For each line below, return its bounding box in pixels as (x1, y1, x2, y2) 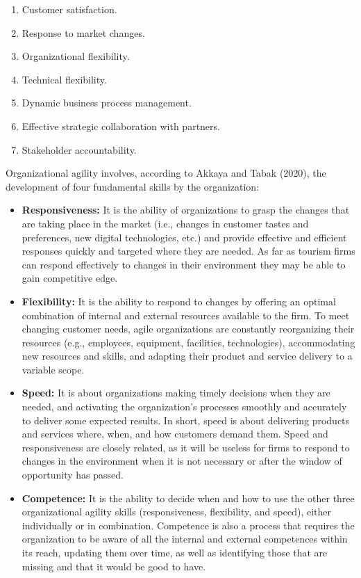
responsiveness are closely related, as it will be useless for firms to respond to (22, 440, 350, 454)
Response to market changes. (22, 25, 145, 40)
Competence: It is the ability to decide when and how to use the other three (22, 490, 355, 505)
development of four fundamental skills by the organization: (6, 179, 260, 193)
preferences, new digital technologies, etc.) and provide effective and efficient (22, 230, 347, 244)
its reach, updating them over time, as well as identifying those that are (22, 545, 328, 559)
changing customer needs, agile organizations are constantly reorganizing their (22, 321, 355, 336)
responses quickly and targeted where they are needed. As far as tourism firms (22, 243, 355, 258)
